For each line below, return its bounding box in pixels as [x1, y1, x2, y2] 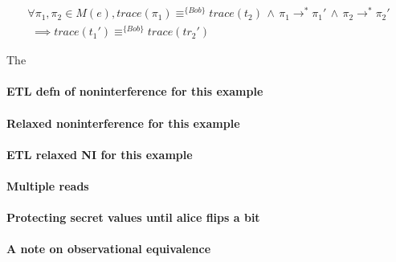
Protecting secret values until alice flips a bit [6, 209, 260, 226]
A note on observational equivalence [6, 240, 211, 257]
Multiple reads [6, 177, 89, 194]
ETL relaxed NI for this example [6, 145, 193, 162]
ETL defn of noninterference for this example [6, 83, 263, 100]
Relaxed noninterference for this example [6, 114, 240, 131]
